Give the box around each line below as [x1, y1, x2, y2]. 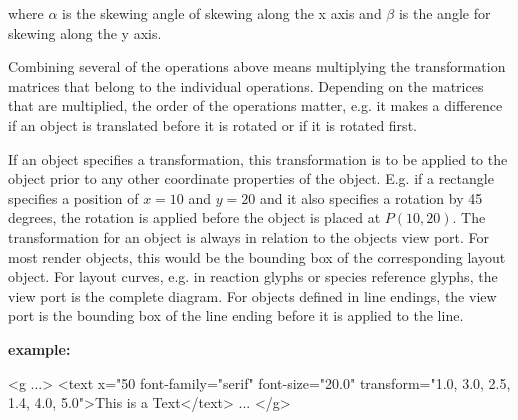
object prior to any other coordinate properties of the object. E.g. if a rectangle [8, 168, 494, 189]
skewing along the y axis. [8, 22, 162, 43]
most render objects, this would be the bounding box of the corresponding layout [8, 246, 506, 267]
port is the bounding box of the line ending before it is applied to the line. [8, 305, 464, 326]
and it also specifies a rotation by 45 [259, 187, 483, 208]
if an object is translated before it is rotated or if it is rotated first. [8, 114, 417, 135]
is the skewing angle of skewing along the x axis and [62, 3, 382, 23]
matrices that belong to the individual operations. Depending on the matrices [8, 75, 484, 96]
